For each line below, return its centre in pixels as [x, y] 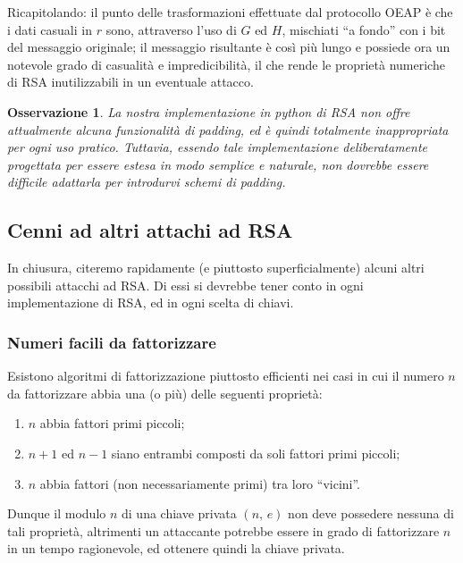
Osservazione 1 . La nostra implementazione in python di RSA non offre [209, 111]
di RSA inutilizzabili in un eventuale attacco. [130, 82]
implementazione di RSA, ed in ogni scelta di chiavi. [151, 303]
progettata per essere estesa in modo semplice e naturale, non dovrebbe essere [218, 164]
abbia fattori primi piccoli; [112, 423]
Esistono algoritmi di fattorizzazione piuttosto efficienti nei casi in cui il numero [226, 376]
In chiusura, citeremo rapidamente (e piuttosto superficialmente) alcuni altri [216, 268]
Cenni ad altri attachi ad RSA [150, 230]
